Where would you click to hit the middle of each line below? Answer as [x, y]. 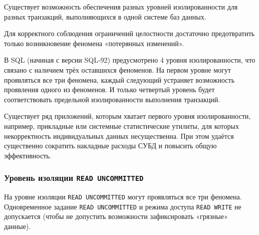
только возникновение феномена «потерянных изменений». [94, 43]
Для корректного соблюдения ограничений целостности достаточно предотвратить [129, 33]
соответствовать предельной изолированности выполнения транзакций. [112, 99]
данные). [18, 226]
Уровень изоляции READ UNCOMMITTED [74, 178]
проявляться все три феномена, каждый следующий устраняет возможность [119, 79]
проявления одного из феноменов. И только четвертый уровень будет [109, 89]
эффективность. [28, 155]
